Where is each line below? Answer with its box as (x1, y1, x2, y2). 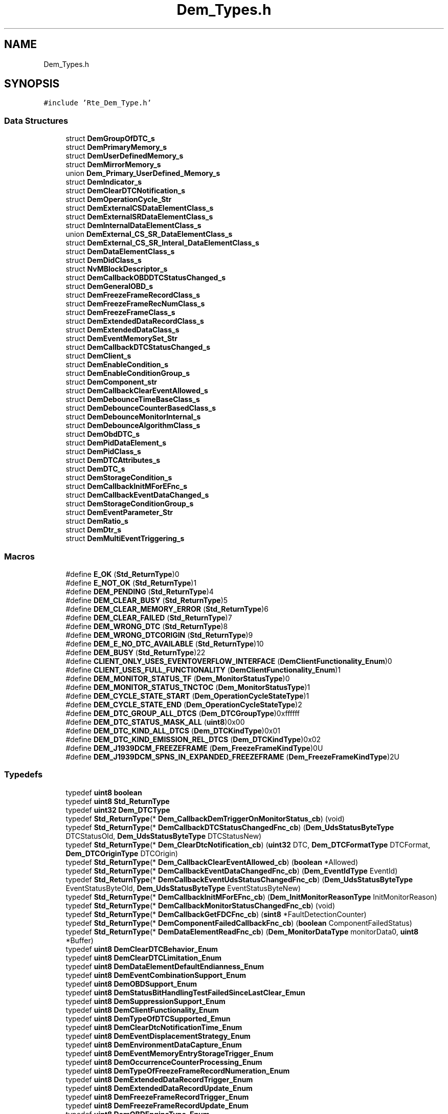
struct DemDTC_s (65, 464, 125, 474)
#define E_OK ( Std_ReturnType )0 (65, 569, 180, 578)
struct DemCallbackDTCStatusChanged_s (65, 343, 210, 352)
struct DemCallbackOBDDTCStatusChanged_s (65, 273, 226, 282)
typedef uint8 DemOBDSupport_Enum (65, 979, 197, 988)
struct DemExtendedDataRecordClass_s (65, 317, 204, 326)
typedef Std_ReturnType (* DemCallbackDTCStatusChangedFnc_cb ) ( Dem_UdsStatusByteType (65, 822, 394, 832)
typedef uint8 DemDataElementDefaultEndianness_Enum (65, 962, 264, 971)
